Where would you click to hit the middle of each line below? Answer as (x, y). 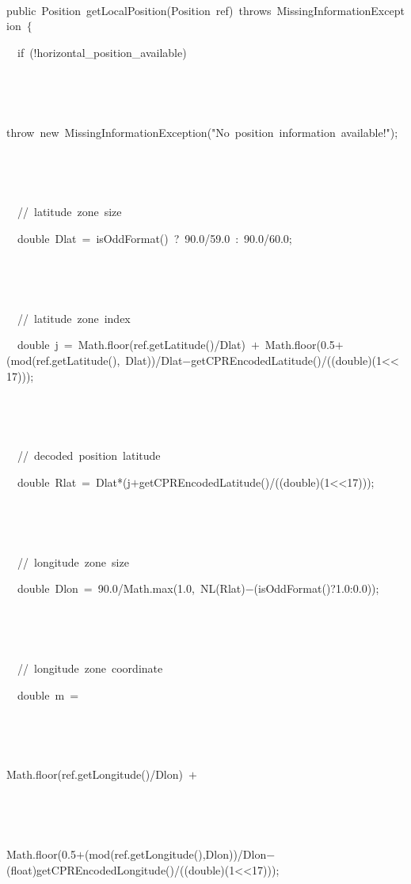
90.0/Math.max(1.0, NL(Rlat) (171, 588)
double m (41, 694)
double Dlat (47, 238)
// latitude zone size (69, 212)
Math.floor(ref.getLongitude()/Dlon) (95, 774)
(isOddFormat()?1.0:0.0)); (316, 588)
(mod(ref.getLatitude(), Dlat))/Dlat (95, 360)
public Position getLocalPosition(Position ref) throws (139, 10)
